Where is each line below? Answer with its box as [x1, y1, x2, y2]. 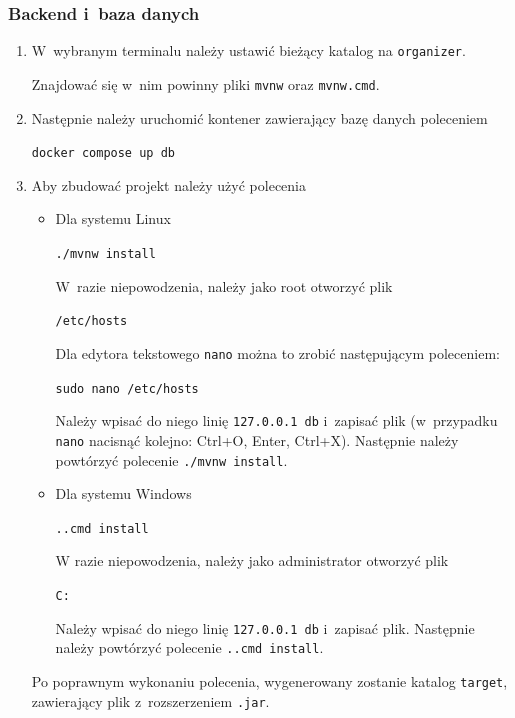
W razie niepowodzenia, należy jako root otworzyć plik [55, 275, 393, 296]
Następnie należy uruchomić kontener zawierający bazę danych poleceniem [31, 107, 488, 128]
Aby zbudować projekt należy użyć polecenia [31, 174, 306, 195]
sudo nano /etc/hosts [55, 381, 199, 396]
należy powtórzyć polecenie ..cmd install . [55, 637, 324, 658]
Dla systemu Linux [55, 208, 171, 229]
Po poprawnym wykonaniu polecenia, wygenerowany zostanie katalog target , [31, 670, 508, 691]
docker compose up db [31, 146, 175, 161]
